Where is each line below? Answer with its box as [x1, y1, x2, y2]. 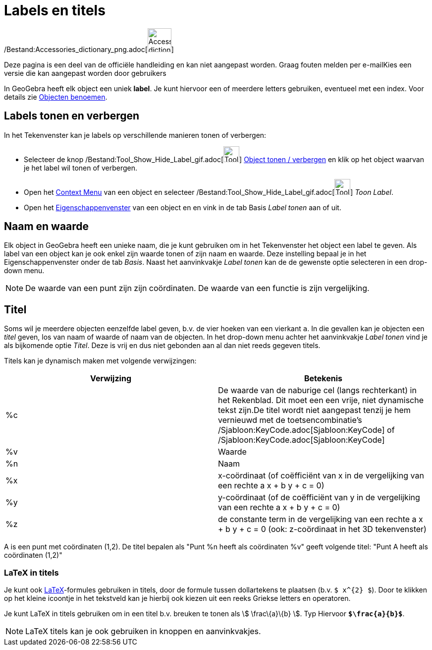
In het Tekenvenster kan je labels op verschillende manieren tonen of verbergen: [4, 130, 267, 139]
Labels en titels [4, 2, 106, 19]
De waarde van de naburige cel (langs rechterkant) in [218, 385, 417, 396]
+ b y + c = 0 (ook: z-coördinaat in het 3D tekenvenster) [218, 524, 427, 534]
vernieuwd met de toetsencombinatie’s [218, 415, 362, 425]
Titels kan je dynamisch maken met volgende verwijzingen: [4, 356, 197, 365]
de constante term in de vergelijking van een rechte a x [218, 514, 423, 525]
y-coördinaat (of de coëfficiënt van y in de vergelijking [218, 492, 420, 503]
